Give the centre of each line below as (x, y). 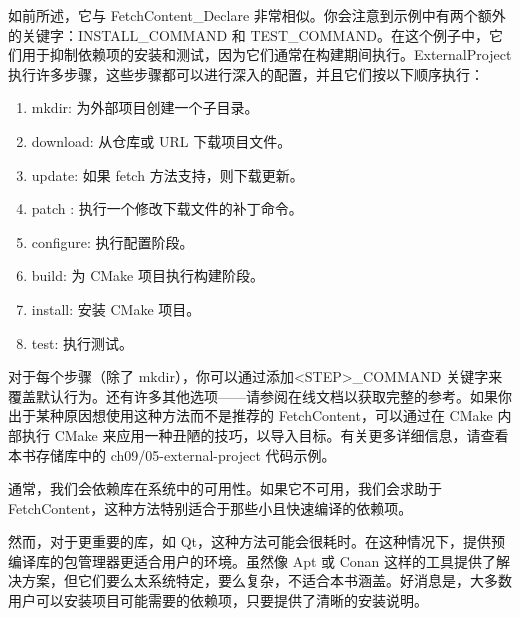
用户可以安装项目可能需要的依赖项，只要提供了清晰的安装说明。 (218, 600)
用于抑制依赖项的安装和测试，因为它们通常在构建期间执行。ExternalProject (266, 54)
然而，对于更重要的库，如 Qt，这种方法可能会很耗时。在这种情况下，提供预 (256, 541)
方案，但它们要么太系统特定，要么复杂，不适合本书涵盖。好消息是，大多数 (266, 580)
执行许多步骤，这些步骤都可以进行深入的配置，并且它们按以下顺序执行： (246, 73)
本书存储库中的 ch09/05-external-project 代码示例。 (172, 454)
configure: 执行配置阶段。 (112, 241)
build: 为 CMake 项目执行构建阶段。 (147, 275)
